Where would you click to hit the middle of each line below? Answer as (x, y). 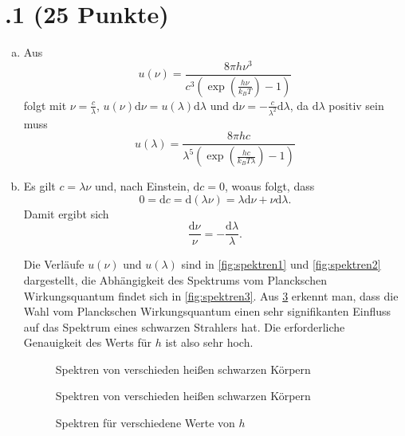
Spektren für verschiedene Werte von (145, 423)
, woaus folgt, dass (269, 186)
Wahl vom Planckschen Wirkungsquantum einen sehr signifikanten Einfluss (207, 311)
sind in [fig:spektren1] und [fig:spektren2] (281, 264)
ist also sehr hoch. (209, 342)
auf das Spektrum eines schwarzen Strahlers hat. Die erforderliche (184, 326)
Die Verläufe (54, 264)
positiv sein (356, 105)
